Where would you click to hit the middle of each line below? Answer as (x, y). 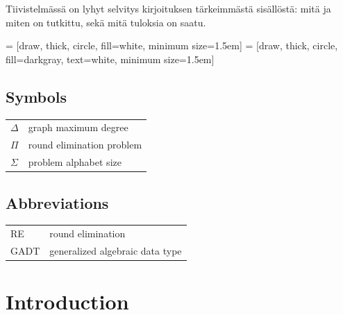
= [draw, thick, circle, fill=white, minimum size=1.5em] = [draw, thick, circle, (172, 45)
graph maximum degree (78, 127)
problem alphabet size (75, 162)
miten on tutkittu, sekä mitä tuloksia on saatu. (106, 22)
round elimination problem (85, 145)
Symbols (36, 96)
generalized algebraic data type (116, 250)
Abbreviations (57, 202)
